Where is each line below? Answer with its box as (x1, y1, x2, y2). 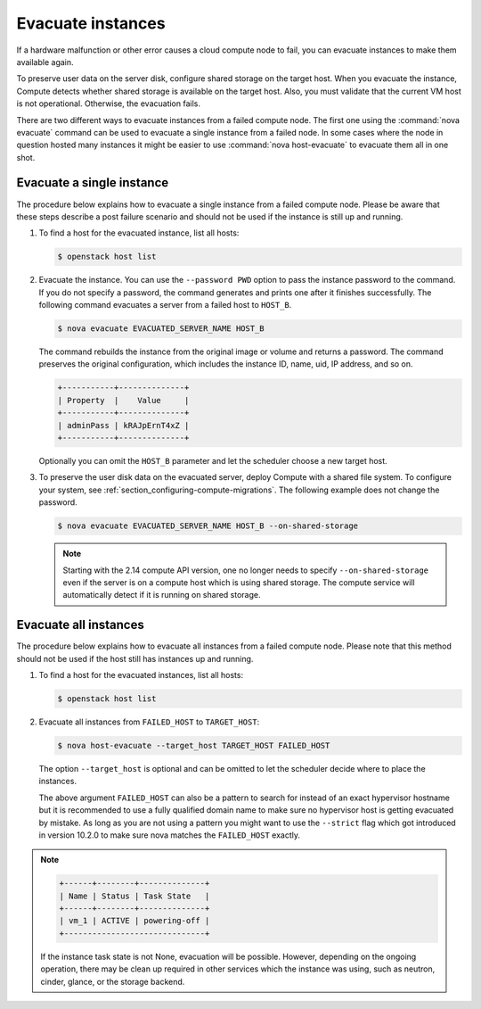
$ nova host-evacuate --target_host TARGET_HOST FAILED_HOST (57, 740, 330, 750)
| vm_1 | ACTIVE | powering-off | (59, 915, 210, 926)
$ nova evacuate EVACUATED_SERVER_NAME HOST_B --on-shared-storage (57, 521, 359, 531)
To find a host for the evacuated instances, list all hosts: (38, 670, 244, 680)
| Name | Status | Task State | (59, 890, 210, 901)
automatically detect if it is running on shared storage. (62, 590, 261, 600)
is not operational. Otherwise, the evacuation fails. (16, 98, 200, 109)
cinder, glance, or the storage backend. (40, 976, 185, 987)
